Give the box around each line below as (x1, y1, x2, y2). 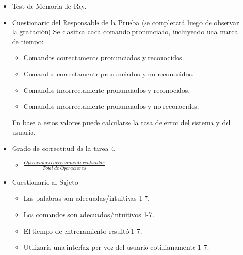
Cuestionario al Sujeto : (12, 177, 82, 187)
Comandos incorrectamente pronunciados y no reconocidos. (23, 101, 199, 111)
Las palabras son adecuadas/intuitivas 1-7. (23, 193, 150, 203)
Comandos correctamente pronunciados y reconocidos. (23, 52, 184, 62)
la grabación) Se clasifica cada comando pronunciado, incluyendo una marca (12, 27, 238, 37)
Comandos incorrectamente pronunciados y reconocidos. (23, 85, 190, 95)
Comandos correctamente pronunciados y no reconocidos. (23, 68, 194, 78)
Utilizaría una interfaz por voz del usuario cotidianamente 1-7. (23, 242, 209, 252)
